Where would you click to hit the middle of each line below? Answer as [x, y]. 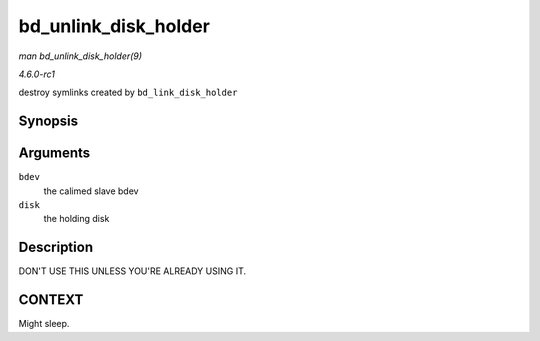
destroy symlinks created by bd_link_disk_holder [128, 92]
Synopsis [48, 121]
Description [56, 247]
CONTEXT [51, 300]
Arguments [54, 153]
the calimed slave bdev [91, 191]
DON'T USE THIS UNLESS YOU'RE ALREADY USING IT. [132, 271]
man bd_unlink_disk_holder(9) [80, 56]
